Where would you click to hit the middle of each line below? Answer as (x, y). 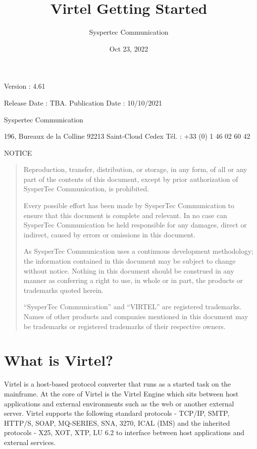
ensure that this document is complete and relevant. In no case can (125, 215)
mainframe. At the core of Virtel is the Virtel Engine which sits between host (121, 393)
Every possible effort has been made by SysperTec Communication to (129, 205)
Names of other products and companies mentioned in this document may (136, 316)
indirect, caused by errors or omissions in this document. (109, 234)
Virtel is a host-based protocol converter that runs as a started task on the (118, 384)
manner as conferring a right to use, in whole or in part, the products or (133, 280)
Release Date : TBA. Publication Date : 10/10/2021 (83, 102)
